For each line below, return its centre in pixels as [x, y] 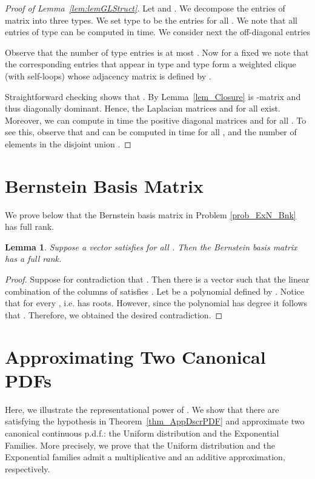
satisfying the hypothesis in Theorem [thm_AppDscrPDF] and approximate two [155, 421]
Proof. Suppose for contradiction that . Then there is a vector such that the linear [157, 279]
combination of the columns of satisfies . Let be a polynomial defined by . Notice [154, 291]
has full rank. [30, 226]
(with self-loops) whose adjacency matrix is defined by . [108, 75]
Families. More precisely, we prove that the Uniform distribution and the [140, 445]
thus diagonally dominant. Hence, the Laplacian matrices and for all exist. [143, 108]
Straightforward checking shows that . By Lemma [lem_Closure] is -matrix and [153, 96]
